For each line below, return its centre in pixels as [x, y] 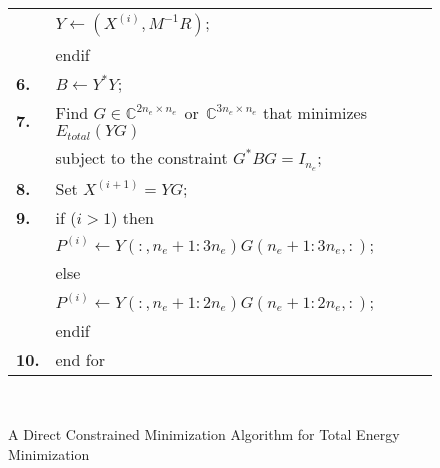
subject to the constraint [141, 157]
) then [132, 217]
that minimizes [315, 112]
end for [80, 359]
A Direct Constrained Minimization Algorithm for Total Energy [204, 434]
